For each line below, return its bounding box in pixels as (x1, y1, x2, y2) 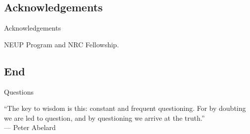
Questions (4, 86, 34, 97)
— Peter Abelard (4, 122, 56, 133)
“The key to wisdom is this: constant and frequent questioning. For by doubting (4, 103, 246, 113)
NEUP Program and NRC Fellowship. (4, 39, 119, 49)
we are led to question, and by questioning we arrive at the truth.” (4, 112, 205, 123)
